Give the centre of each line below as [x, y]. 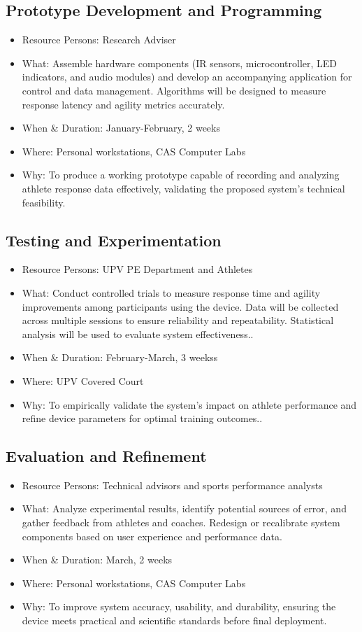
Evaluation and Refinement [106, 456]
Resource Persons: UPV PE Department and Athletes [137, 269]
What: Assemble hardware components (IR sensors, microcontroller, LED [180, 63]
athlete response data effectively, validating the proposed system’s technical [183, 188]
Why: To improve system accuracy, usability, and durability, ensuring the [179, 606]
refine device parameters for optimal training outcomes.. [142, 418]
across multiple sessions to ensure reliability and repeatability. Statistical [178, 320]
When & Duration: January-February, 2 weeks [121, 128]
